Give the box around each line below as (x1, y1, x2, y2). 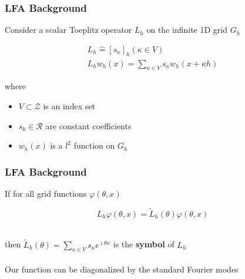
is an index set (43, 100, 95, 112)
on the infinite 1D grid (146, 23, 227, 36)
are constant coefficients (45, 119, 132, 132)
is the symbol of (113, 238, 174, 250)
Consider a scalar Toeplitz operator (5, 23, 132, 36)
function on (73, 139, 115, 152)
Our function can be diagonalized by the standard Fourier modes (5, 263, 239, 275)
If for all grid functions (5, 187, 87, 200)
